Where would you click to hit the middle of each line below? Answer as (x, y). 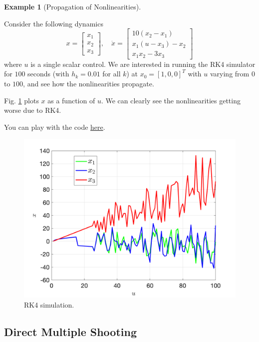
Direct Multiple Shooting (71, 331)
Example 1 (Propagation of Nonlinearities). (73, 6)
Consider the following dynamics (54, 23)
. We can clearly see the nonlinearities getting (171, 100)
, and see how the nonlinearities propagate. (89, 83)
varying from (230, 74)
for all (112, 74)
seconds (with (48, 74)
